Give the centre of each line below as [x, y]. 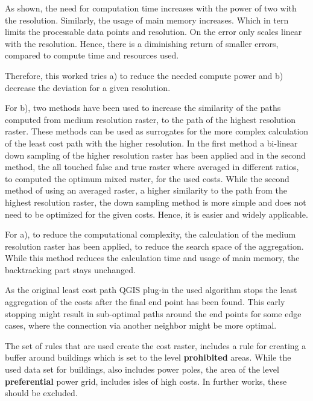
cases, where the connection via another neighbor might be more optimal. [141, 325]
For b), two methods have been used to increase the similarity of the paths [143, 108]
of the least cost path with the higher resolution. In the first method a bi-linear [151, 143]
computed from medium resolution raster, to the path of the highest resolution [150, 119]
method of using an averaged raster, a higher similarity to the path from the [146, 190]
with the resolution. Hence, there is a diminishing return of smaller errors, [142, 43]
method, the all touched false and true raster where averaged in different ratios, [152, 167]
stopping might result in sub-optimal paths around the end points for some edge [153, 313]
